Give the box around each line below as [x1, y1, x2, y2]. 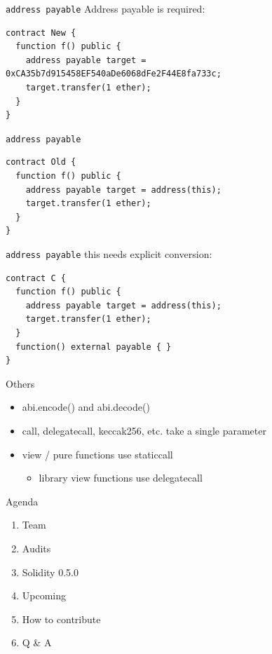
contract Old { [6, 157, 76, 168]
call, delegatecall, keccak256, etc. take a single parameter [22, 423, 266, 438]
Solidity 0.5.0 [22, 564, 79, 579]
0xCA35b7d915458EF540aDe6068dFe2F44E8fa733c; [6, 69, 222, 79]
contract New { [6, 27, 76, 38]
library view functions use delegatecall [39, 470, 203, 485]
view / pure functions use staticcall [22, 447, 173, 461]
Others [6, 376, 35, 390]
